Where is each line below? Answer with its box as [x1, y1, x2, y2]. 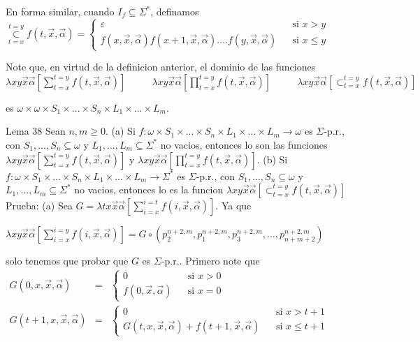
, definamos [150, 4, 199, 18]
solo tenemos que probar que [6, 253, 129, 268]
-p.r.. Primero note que [161, 253, 260, 268]
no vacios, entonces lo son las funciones [160, 137, 328, 151]
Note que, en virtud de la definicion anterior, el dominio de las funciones [6, 59, 316, 74]
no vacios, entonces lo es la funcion [74, 182, 224, 197]
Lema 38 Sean [6, 124, 66, 138]
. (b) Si [256, 151, 288, 166]
